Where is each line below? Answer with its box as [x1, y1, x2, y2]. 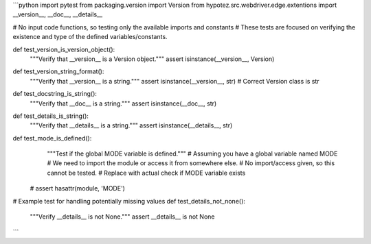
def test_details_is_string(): [12, 112, 89, 120]
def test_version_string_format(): [12, 67, 104, 75]
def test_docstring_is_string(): [12, 90, 98, 98]
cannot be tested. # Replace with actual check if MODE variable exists [47, 169, 246, 177]
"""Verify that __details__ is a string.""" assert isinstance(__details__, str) [30, 121, 233, 130]
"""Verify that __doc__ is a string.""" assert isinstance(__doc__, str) [30, 99, 217, 108]
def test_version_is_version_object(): [12, 45, 115, 53]
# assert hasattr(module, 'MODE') [30, 184, 125, 193]
